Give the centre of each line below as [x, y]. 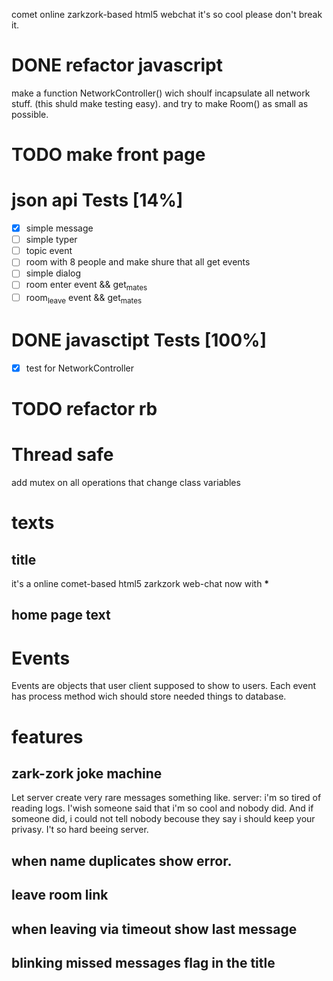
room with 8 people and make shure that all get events [138, 262]
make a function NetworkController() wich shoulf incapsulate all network [161, 93]
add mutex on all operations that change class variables [126, 483]
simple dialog [53, 273]
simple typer [51, 240]
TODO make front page [108, 155]
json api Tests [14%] [97, 200]
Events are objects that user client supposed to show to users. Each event [163, 686]
